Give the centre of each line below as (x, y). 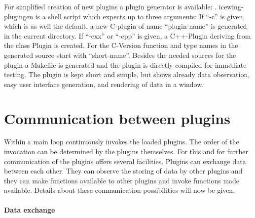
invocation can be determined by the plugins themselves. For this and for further (126, 152)
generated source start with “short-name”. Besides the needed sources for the (120, 55)
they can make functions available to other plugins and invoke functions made (122, 180)
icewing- (231, 6)
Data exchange (30, 209)
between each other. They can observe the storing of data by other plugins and (123, 171)
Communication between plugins (117, 118)
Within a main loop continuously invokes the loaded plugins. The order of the (122, 142)
